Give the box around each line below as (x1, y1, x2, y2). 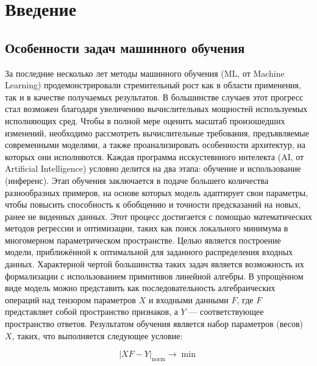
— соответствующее (188, 305, 264, 318)
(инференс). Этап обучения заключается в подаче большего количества (5, 174, 269, 186)
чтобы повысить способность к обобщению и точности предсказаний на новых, (5, 198, 301, 211)
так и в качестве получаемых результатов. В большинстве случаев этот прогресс (5, 90, 304, 103)
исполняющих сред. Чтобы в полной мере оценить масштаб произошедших (5, 114, 285, 127)
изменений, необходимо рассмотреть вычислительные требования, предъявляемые (5, 126, 309, 139)
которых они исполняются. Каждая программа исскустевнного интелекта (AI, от (5, 150, 304, 163)
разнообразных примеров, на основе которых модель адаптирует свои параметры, (5, 186, 308, 199)
